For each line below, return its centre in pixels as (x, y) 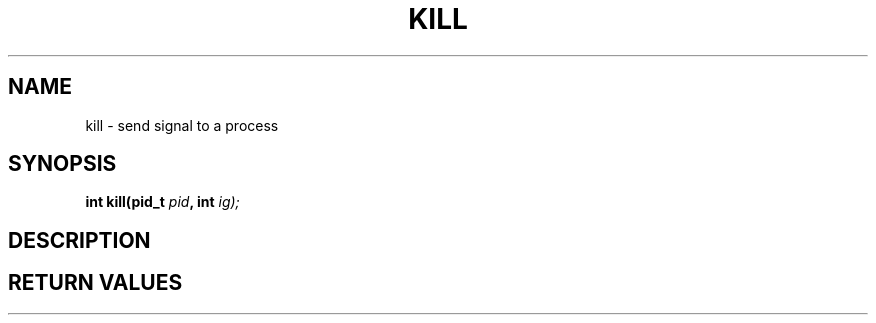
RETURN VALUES (95, 283)
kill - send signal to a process (182, 125)
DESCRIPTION (79, 240)
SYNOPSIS (62, 164)
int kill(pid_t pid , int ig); (162, 202)
